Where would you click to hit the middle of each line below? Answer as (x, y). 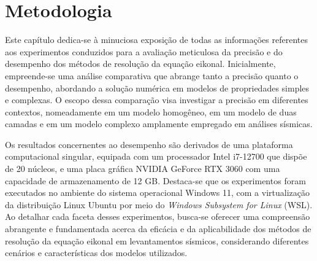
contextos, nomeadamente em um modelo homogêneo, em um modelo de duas (151, 111)
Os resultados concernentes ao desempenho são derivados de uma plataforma (149, 144)
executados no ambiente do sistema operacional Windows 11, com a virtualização (157, 193)
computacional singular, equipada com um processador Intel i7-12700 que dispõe (156, 156)
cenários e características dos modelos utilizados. (96, 253)
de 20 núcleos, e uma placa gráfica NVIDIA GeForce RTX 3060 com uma (143, 169)
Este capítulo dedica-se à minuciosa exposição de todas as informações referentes (156, 40)
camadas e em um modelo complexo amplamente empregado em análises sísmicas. (159, 124)
